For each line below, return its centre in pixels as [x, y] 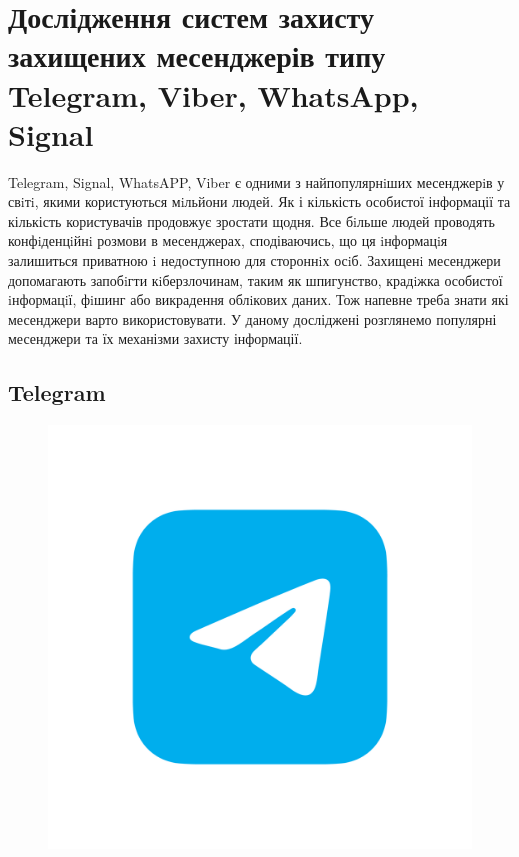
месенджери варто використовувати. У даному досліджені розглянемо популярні [252, 318]
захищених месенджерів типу [197, 55]
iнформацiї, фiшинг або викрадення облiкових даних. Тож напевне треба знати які [258, 299]
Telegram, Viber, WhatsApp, [213, 94]
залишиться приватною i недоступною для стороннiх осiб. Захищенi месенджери [254, 260]
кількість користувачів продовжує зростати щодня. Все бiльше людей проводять [251, 220]
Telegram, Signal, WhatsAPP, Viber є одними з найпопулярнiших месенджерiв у [256, 181]
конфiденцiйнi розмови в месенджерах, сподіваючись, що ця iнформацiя [228, 240]
